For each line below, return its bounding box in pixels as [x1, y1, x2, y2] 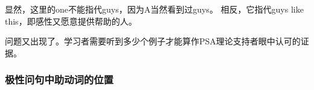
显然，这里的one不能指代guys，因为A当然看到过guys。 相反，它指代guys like [5, 3, 304, 15]
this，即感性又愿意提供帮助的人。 [5, 14, 137, 27]
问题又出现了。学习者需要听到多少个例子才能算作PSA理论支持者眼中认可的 [5, 35, 301, 47]
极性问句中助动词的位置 [5, 72, 114, 87]
